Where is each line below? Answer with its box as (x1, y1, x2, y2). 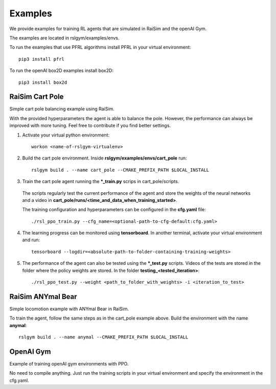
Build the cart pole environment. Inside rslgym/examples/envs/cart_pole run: (22, 155, 187, 161)
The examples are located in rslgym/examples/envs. (9, 35, 120, 41)
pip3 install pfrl (18, 56, 65, 62)
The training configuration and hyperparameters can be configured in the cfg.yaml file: (22, 207, 206, 213)
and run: (22, 237, 40, 243)
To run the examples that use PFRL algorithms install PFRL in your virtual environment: (9, 44, 191, 51)
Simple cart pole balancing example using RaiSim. (9, 106, 114, 112)
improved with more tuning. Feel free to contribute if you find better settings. (9, 123, 171, 129)
